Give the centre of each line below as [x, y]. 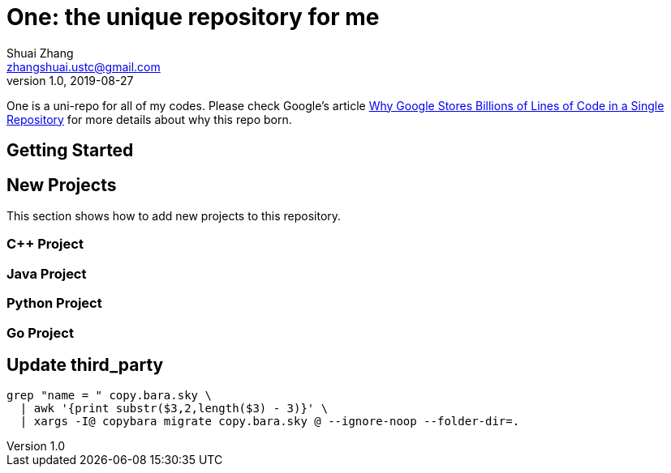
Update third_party [85, 364]
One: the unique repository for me [193, 17]
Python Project [54, 303]
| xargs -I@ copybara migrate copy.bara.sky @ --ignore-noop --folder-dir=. [270, 422]
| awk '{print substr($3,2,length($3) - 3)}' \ [174, 409]
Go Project [40, 332]
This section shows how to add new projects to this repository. [174, 216]
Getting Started [70, 151]
